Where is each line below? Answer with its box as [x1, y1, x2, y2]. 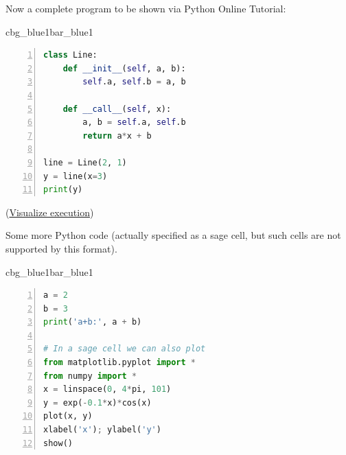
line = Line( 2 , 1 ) [43, 157, 127, 167]
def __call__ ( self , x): [62, 104, 172, 114]
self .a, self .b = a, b [82, 77, 186, 87]
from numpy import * [43, 371, 137, 381]
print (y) [43, 185, 83, 195]
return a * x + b [82, 130, 152, 141]
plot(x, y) [43, 411, 93, 421]
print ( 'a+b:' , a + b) [43, 317, 142, 327]
